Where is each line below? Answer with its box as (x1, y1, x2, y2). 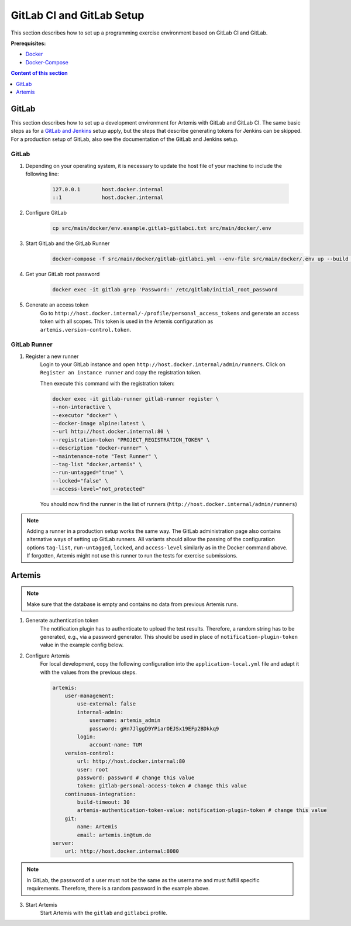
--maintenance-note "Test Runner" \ (52, 453, 158, 459)
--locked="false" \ (52, 477, 108, 484)
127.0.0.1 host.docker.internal (52, 186, 164, 193)
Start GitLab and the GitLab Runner (25, 240, 110, 247)
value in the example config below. (40, 641, 124, 649)
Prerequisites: (11, 40, 46, 47)
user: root (77, 766, 108, 773)
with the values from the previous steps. (40, 669, 137, 676)
